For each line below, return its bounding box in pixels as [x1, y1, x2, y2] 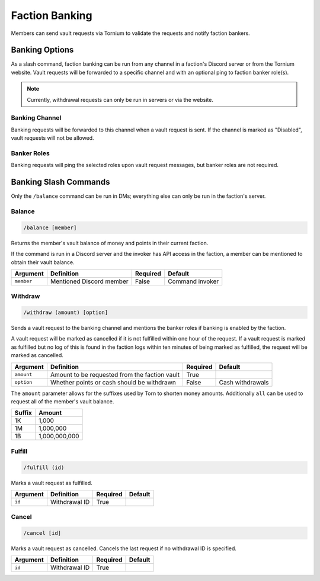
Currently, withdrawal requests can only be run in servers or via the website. [27, 96, 213, 103]
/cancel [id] [23, 530, 62, 537]
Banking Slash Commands [11, 177, 110, 187]
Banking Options [11, 45, 74, 55]
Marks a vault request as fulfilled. [11, 479, 93, 486]
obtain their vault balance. [11, 258, 75, 266]
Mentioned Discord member [50, 277, 129, 285]
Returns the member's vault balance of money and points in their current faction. [11, 239, 209, 246]
